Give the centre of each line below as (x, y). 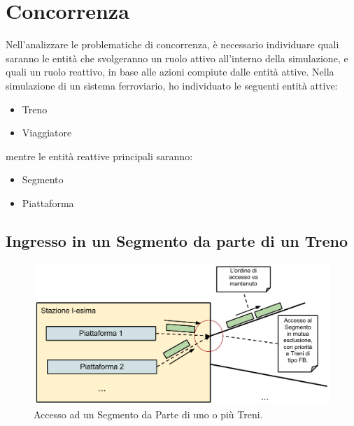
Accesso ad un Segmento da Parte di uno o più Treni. (148, 414)
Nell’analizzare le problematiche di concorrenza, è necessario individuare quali (172, 44)
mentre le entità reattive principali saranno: (99, 156)
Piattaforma (48, 203)
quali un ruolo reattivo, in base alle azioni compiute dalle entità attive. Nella (170, 72)
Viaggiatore (47, 133)
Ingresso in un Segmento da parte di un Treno (177, 240)
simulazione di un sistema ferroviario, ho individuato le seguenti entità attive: (172, 85)
